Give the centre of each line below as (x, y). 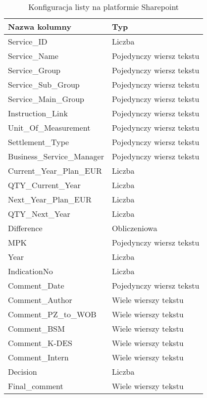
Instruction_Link (38, 113)
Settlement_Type (39, 142)
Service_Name (33, 56)
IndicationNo (30, 271)
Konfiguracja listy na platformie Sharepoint (104, 7)
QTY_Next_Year (39, 214)
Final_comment (36, 386)
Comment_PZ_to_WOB (52, 314)
